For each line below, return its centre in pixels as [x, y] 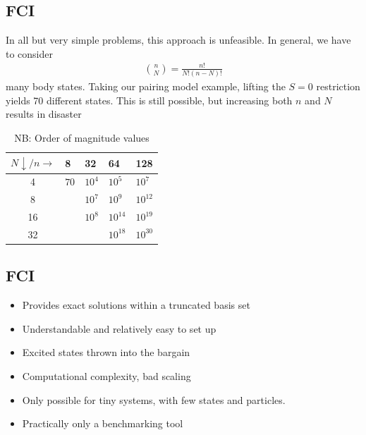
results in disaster [44, 114]
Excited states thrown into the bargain [106, 352]
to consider [30, 53]
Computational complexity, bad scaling [106, 375]
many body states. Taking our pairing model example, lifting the [146, 86]
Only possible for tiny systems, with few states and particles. [154, 399]
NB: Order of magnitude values [82, 138]
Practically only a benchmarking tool [103, 423]
